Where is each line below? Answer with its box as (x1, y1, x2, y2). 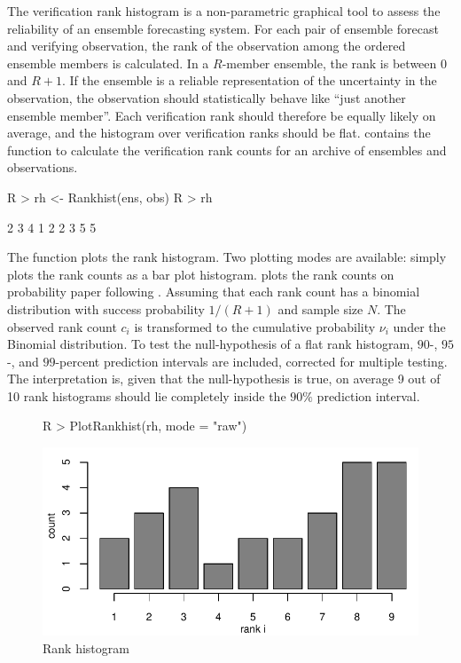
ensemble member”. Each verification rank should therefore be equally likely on (7, 106, 436, 124)
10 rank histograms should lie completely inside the (7, 386, 286, 405)
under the (393, 317, 446, 335)
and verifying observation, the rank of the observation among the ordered (7, 36, 406, 55)
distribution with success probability (7, 299, 205, 318)
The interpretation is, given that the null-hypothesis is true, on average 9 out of (7, 369, 441, 388)
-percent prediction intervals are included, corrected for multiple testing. (55, 351, 448, 370)
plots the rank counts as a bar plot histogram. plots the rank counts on (7, 264, 395, 283)
